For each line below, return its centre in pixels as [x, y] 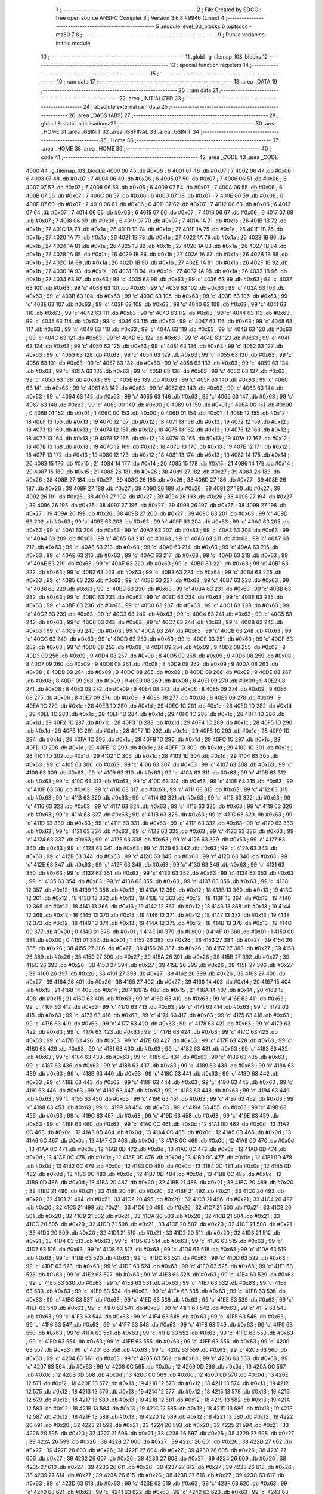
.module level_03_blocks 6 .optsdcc [204, 26]
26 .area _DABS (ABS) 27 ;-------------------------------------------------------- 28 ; [174, 115]
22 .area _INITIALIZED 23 [150, 98]
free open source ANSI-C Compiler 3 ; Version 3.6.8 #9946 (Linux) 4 [140, 18]
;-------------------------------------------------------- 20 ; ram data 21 [129, 90]
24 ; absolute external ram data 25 [126, 107]
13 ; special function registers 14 [209, 65]
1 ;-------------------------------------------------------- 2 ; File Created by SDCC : [159, 10]
